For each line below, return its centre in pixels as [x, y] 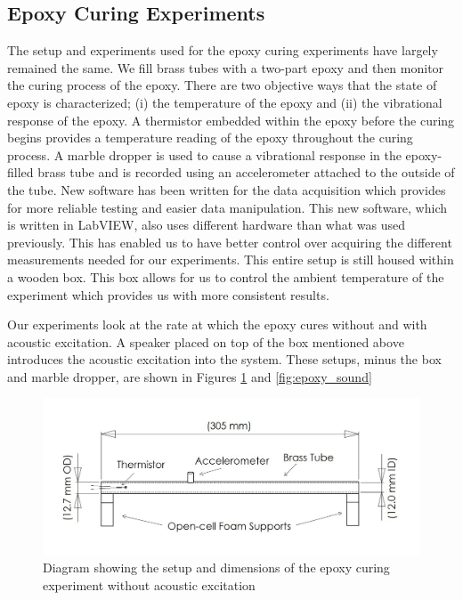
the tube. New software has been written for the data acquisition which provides [227, 189]
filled [20, 172]
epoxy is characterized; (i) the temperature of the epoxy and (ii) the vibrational [225, 102]
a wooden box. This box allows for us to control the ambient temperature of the [226, 276]
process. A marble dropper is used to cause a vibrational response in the [204, 154]
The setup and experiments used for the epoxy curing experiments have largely [223, 50]
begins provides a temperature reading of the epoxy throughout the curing [210, 138]
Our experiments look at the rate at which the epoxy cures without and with [217, 324]
